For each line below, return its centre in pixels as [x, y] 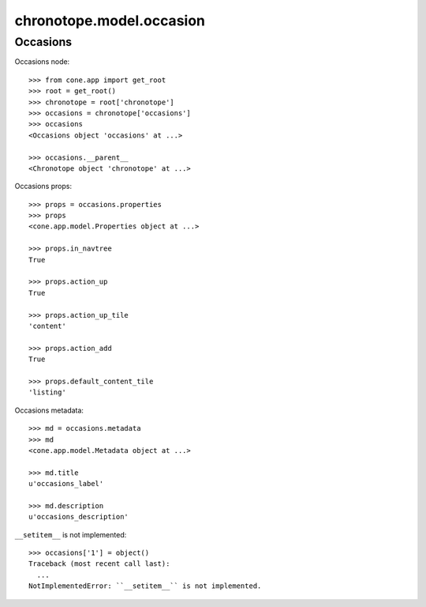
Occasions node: [42, 62]
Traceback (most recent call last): [99, 564]
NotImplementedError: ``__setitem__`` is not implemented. [145, 586]
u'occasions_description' [79, 517]
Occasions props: [43, 187]
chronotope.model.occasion [110, 21]
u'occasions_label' [66, 484]
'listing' [47, 392]
